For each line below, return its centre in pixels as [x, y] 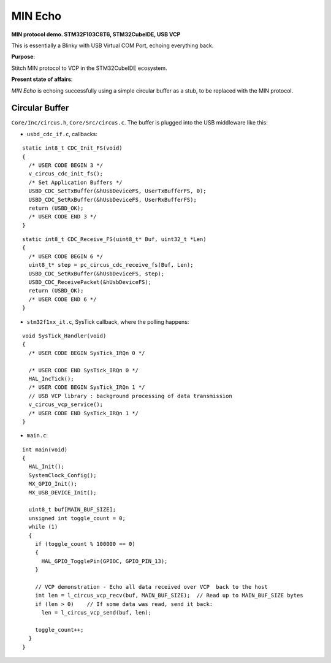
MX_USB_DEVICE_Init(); [63, 492]
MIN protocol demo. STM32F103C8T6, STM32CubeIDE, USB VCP [96, 34]
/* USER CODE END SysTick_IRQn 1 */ [84, 413]
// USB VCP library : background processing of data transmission [130, 396]
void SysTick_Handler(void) [64, 336]
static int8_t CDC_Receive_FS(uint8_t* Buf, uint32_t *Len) [114, 240]
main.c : [37, 435]
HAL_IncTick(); [51, 378]
